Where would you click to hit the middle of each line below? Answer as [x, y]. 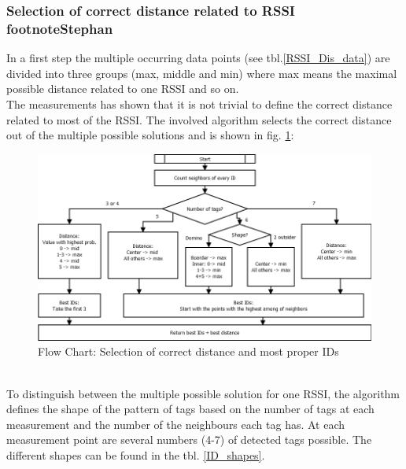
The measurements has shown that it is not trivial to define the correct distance [199, 103]
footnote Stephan [60, 28]
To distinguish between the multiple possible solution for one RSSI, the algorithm [203, 393]
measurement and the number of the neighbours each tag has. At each [176, 424]
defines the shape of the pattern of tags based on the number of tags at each [190, 409]
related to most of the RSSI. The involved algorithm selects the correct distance [199, 119]
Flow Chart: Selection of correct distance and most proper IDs [188, 351]
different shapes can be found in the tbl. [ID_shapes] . [136, 454]
